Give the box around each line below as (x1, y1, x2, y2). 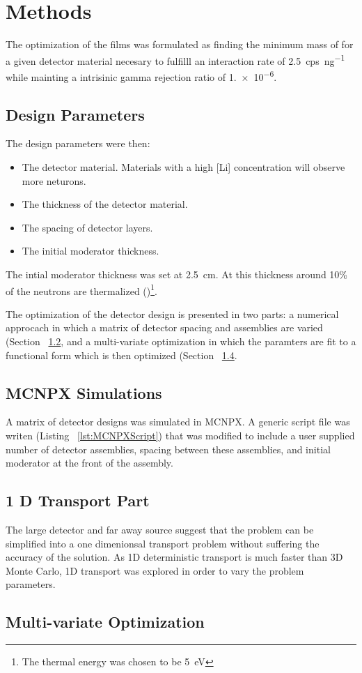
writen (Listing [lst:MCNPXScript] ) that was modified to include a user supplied (6, 428, 355, 442)
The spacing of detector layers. (22, 220, 153, 234)
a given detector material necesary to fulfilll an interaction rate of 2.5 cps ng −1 (6, 51, 345, 68)
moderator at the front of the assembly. (6, 455, 173, 470)
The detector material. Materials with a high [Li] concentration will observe (22, 160, 345, 174)
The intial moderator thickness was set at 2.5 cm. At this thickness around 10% (6, 266, 347, 281)
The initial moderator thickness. (22, 243, 159, 258)
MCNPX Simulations (6, 381, 162, 403)
